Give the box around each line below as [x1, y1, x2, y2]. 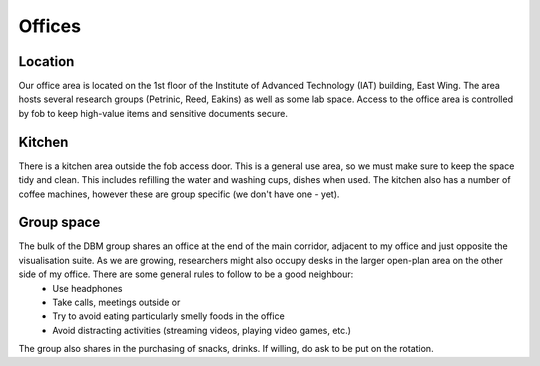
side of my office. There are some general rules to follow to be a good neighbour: [18, 268, 354, 280]
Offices [18, 15, 82, 37]
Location [18, 53, 75, 70]
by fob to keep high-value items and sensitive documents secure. [18, 107, 289, 119]
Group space [18, 214, 101, 231]
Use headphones [52, 282, 123, 294]
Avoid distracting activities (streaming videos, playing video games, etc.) [52, 324, 352, 336]
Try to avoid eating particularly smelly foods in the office [52, 310, 285, 322]
